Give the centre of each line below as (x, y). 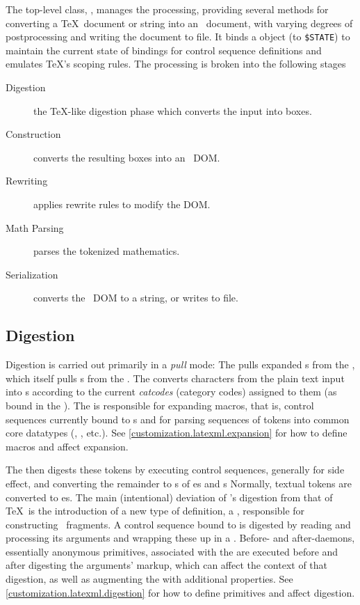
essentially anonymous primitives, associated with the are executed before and (172, 551)
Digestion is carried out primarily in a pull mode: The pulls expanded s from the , (180, 364)
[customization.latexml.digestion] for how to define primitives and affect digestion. (180, 592)
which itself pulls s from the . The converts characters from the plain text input (175, 378)
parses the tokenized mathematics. (107, 251)
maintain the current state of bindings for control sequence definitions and (164, 50)
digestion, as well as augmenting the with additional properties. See (149, 579)
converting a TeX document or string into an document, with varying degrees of (179, 23)
